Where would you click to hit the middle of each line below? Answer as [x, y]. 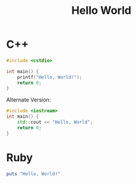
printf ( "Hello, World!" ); [50, 77]
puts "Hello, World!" [33, 174]
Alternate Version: [29, 100]
